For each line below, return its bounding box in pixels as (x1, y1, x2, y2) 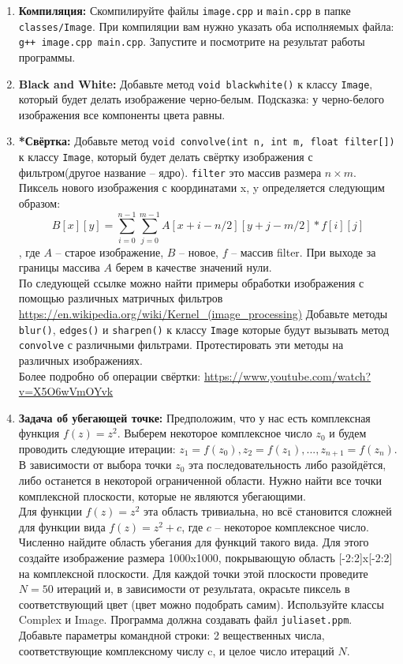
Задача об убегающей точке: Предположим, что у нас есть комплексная (18, 409, 371, 426)
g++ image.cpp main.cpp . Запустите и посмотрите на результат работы (18, 33, 365, 50)
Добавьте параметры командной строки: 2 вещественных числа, (18, 626, 325, 643)
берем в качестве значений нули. (115, 259, 272, 276)
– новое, (179, 243, 218, 260)
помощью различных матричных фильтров (18, 290, 223, 306)
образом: (18, 194, 61, 211)
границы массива (18, 259, 100, 276)
